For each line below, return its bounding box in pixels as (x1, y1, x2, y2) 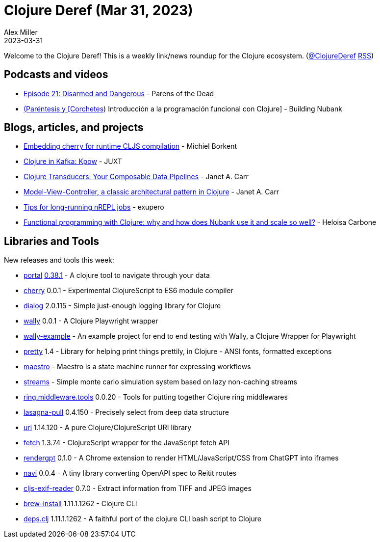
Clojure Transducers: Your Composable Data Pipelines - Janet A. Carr (24, 172, 249, 181)
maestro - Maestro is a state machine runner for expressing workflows (24, 362, 251, 371)
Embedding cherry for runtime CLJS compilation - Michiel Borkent (24, 142, 237, 151)
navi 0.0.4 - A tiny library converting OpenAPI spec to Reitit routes (24, 469, 237, 478)
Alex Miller (4, 27, 38, 36)
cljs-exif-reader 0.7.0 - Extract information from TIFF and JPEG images (24, 484, 252, 493)
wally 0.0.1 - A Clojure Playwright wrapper (24, 317, 158, 325)
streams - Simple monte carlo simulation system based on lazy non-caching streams (24, 378, 297, 386)
